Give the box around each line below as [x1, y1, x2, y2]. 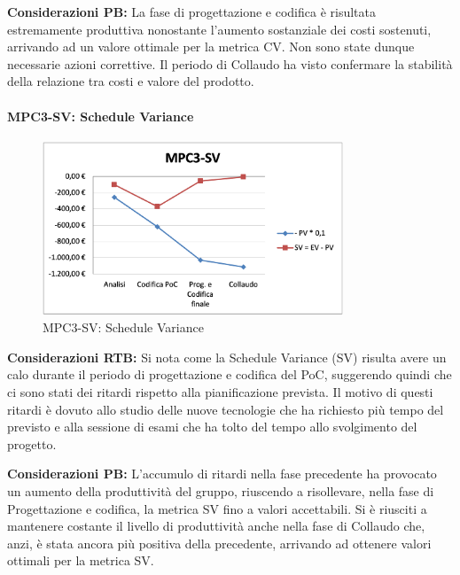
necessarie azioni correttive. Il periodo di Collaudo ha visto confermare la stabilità [7, 54, 453, 73]
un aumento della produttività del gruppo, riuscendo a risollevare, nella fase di [7, 482, 434, 501]
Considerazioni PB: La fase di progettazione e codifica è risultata [7, 3, 377, 20]
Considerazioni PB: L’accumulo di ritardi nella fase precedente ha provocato [7, 464, 437, 483]
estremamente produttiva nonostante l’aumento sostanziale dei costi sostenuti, [7, 19, 432, 38]
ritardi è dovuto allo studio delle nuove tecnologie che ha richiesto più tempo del [7, 400, 444, 418]
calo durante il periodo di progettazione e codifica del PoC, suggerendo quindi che [7, 365, 452, 384]
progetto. [7, 434, 57, 453]
